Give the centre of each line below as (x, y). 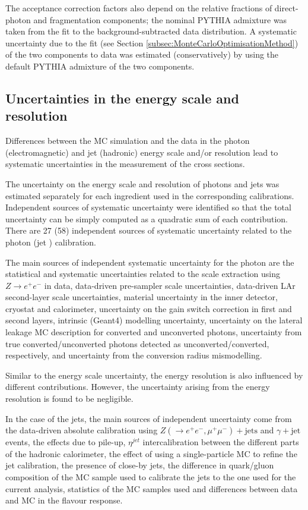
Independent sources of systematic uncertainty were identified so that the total (148, 207)
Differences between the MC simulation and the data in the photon (128, 141)
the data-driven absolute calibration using (82, 430)
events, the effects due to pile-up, (66, 442)
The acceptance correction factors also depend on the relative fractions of (139, 8)
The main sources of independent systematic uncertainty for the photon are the (150, 262)
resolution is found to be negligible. (69, 399)
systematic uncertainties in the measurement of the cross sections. (125, 164)
